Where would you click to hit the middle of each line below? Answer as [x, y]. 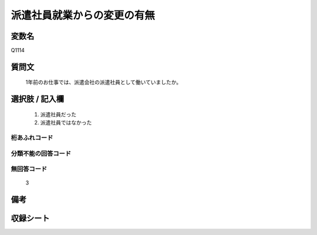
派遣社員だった [58, 114]
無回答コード [29, 169]
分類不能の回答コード [41, 153]
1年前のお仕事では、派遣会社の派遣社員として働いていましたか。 [104, 82]
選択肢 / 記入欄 [38, 99]
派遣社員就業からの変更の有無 [83, 15]
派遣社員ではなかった [66, 123]
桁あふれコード [32, 138]
